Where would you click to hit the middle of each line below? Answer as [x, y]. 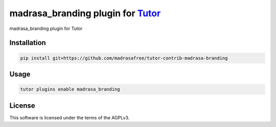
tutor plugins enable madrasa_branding [70, 89]
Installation [28, 43]
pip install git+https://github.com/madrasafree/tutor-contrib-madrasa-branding [124, 58]
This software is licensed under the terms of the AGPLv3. [70, 117]
